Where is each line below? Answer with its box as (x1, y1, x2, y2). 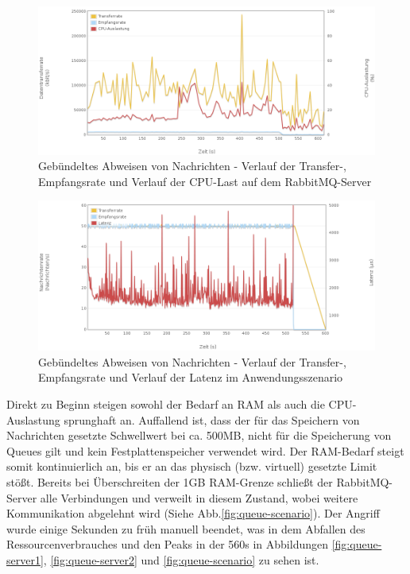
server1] (6, 551, 44, 568)
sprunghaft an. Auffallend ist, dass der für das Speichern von (64, 411, 360, 428)
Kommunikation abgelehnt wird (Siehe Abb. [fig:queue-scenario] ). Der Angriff (6, 505, 380, 522)
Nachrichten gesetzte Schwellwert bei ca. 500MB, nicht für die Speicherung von (6, 427, 392, 444)
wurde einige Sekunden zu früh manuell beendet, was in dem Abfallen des (6, 520, 366, 537)
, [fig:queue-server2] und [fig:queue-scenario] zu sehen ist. (43, 551, 319, 568)
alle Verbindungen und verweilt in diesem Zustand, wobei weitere (40, 489, 358, 506)
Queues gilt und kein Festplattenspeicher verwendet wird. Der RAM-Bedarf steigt (6, 442, 404, 459)
